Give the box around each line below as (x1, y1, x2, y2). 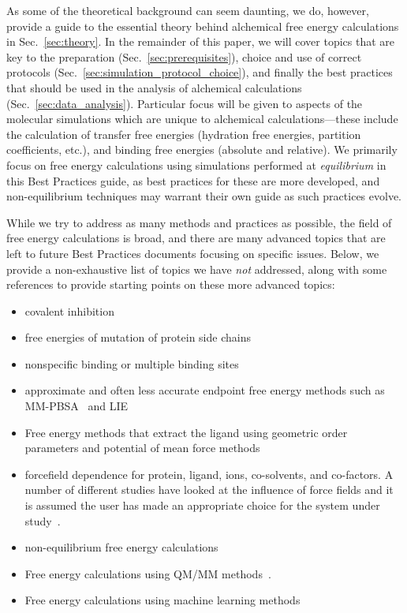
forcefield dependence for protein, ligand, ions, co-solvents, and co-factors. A (24, 465, 394, 482)
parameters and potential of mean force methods (24, 439, 260, 456)
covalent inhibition (24, 302, 114, 319)
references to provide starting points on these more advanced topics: (6, 276, 335, 293)
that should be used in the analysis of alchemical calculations (6, 79, 302, 95)
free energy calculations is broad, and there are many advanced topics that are (6, 230, 386, 246)
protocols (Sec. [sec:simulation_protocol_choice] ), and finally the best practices (6, 64, 393, 80)
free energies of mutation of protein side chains (24, 329, 251, 346)
